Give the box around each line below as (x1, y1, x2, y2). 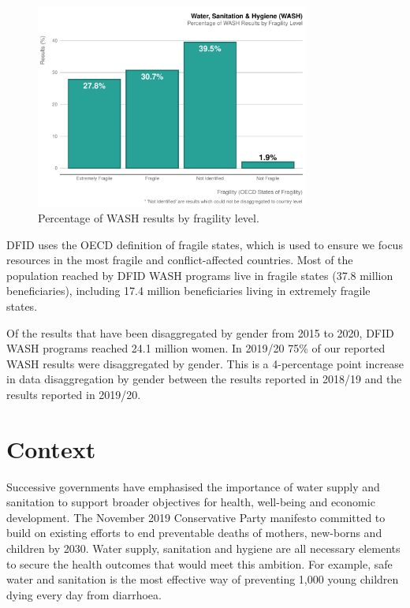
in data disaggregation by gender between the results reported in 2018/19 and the (6, 371, 402, 387)
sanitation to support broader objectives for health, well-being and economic (6, 494, 375, 510)
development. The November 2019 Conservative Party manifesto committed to (6, 509, 386, 525)
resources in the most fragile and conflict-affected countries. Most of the (6, 252, 353, 268)
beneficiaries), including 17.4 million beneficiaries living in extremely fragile (6, 282, 371, 299)
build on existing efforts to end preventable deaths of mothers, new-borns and (6, 524, 382, 541)
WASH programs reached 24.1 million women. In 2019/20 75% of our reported (6, 340, 386, 356)
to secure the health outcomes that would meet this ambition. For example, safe (6, 555, 393, 572)
